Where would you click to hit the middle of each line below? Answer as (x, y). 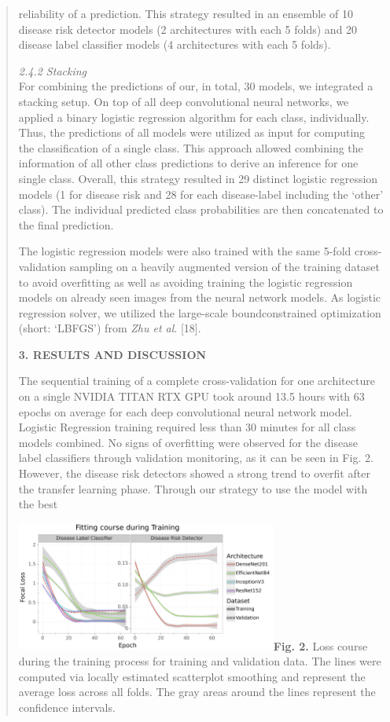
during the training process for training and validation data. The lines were (200, 661)
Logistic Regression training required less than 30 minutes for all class (187, 427)
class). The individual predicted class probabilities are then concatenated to (201, 209)
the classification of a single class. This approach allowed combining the (191, 147)
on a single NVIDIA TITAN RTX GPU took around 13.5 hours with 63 (191, 396)
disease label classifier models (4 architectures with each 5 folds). (175, 44)
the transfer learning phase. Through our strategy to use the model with (193, 488)
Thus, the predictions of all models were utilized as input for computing (192, 132)
